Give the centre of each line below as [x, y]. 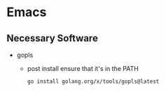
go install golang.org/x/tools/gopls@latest [93, 81]
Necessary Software [53, 38]
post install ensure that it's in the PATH [83, 68]
